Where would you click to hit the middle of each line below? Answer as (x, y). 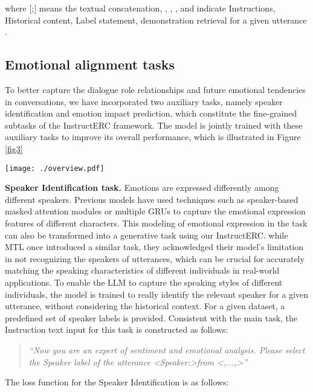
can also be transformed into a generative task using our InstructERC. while (147, 235)
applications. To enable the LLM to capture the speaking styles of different (144, 282)
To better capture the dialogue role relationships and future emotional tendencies (155, 89)
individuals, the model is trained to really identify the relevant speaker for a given (157, 294)
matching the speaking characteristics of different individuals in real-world (142, 270)
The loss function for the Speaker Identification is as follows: (117, 382)
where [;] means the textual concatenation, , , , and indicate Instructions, (140, 8)
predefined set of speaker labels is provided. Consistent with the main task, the (151, 317)
